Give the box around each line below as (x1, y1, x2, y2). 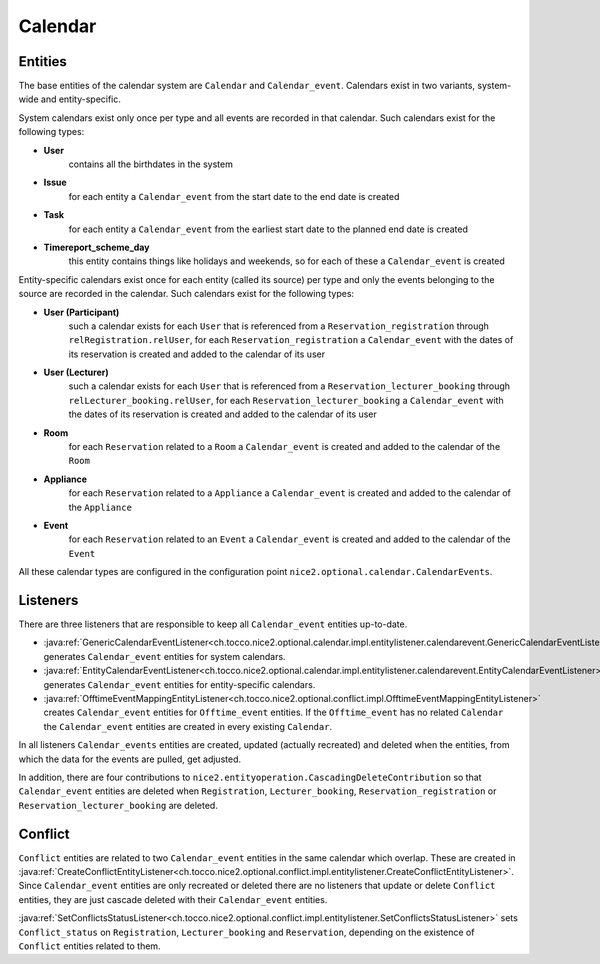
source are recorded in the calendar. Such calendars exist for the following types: (18, 288, 355, 300)
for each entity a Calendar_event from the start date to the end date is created (68, 190, 400, 202)
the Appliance (68, 501, 132, 513)
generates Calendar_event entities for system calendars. (43, 650, 286, 662)
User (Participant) (43, 306, 120, 318)
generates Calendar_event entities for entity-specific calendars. (43, 678, 316, 690)
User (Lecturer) (43, 366, 109, 379)
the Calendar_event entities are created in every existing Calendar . (43, 720, 333, 732)
